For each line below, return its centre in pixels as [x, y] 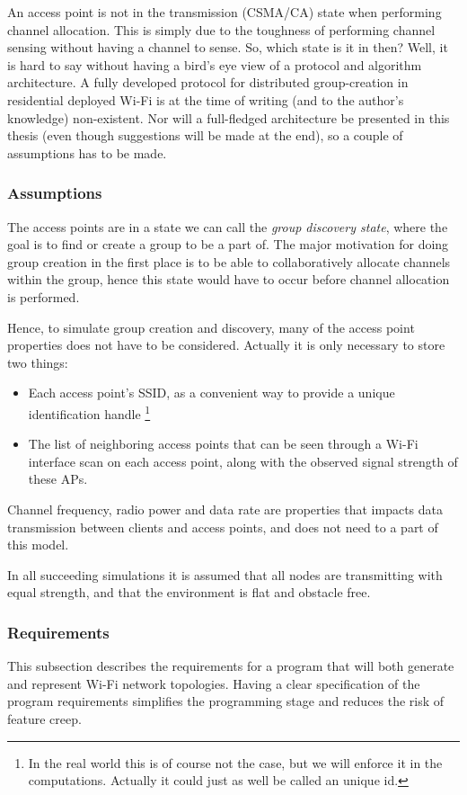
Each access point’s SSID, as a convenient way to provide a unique [211, 393]
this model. [38, 545]
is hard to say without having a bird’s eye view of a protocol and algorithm [215, 64]
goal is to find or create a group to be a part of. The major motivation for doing [228, 244]
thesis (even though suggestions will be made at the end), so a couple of [205, 135]
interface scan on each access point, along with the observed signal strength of [243, 461]
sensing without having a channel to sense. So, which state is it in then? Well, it [228, 47]
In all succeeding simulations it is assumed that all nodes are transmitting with [225, 574]
